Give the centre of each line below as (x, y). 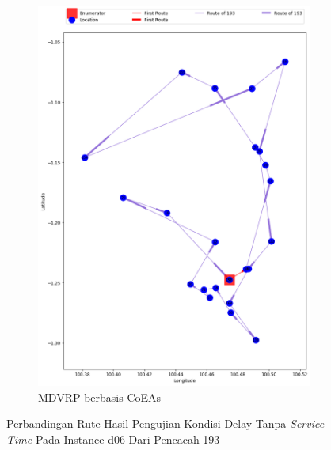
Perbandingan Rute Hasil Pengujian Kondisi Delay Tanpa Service (165, 424)
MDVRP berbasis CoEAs (100, 397)
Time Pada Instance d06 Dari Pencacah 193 (113, 439)
